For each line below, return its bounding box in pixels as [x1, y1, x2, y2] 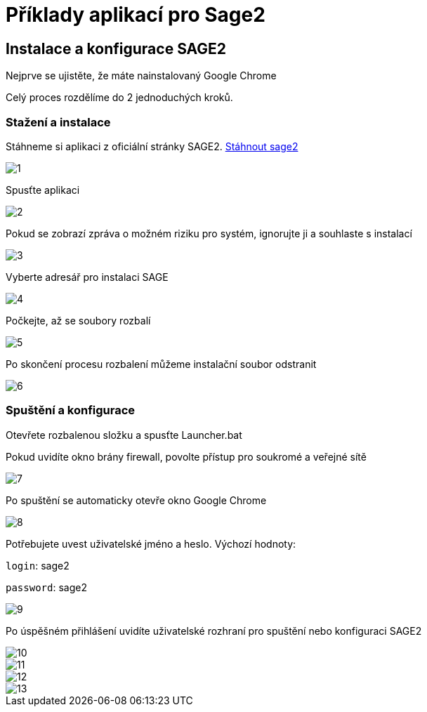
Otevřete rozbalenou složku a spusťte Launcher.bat [6, 428, 242, 441]
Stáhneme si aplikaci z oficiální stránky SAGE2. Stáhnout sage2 [6, 140, 298, 152]
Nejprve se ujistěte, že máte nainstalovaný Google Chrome [6, 70, 277, 82]
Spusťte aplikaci [6, 183, 80, 196]
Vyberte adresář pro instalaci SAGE [6, 270, 169, 283]
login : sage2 [6, 559, 70, 572]
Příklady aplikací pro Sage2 [6, 3, 265, 27]
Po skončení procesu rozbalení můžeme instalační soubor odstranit [6, 357, 317, 370]
